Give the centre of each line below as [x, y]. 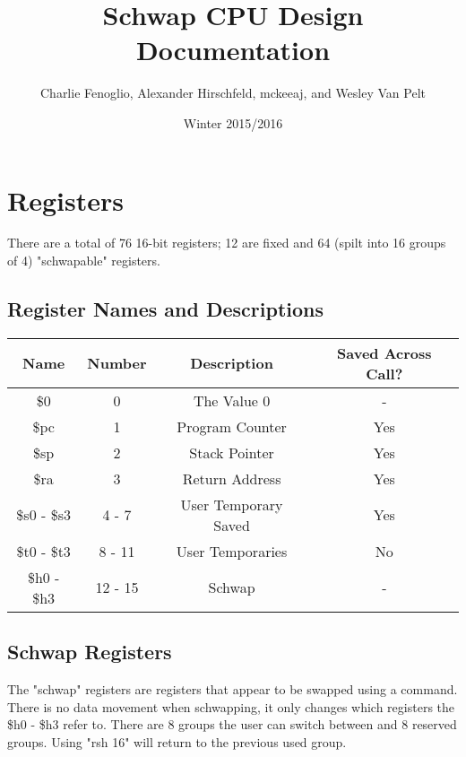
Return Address [232, 478]
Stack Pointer [232, 452]
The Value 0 [232, 400]
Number [117, 363]
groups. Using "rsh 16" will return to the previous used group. [177, 741]
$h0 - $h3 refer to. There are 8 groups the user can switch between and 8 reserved [232, 724]
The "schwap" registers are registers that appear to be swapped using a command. [233, 689]
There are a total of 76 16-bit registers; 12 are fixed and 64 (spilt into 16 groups [227, 243]
